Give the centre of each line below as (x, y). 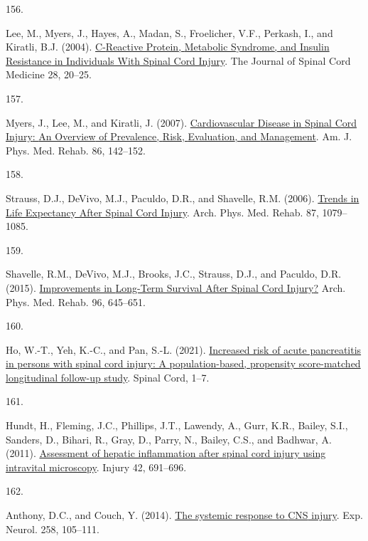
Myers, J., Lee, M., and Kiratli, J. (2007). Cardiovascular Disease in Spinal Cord (182, 122)
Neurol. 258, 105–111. (53, 529)
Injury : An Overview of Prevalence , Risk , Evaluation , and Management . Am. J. (179, 136)
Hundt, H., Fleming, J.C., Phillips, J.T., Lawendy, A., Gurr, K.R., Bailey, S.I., (177, 425)
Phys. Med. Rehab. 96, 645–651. (76, 301)
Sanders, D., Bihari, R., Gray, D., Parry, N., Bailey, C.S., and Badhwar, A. (169, 439)
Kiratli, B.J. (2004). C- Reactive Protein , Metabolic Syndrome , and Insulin (168, 47)
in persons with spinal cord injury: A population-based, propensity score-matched (183, 363)
